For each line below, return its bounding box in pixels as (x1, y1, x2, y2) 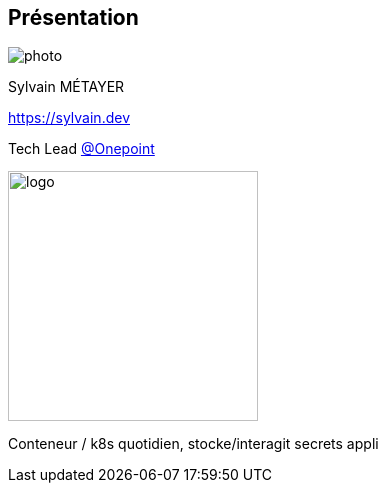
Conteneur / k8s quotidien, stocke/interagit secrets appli (8, 435, 379, 453)
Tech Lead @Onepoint (8, 140, 155, 158)
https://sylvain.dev (8, 109, 130, 127)
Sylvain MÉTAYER (8, 78, 125, 96)
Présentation (8, 5, 139, 30)
